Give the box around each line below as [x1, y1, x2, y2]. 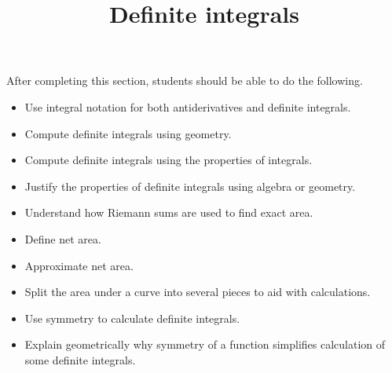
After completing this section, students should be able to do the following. [6, 72, 363, 89]
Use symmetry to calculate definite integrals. [24, 309, 240, 326]
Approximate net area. [24, 257, 134, 273]
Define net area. [24, 230, 101, 247]
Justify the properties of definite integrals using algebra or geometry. [24, 177, 356, 194]
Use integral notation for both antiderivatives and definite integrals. [24, 98, 351, 115]
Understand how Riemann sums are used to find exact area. [24, 204, 313, 221]
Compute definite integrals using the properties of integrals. [24, 152, 313, 168]
